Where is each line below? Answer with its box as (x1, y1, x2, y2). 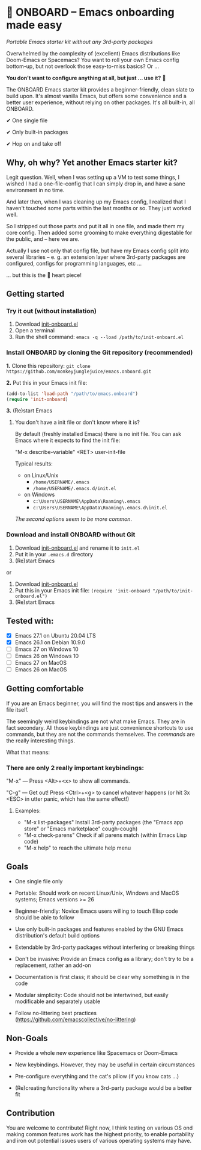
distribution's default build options (14, 931, 100, 939)
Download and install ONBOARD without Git (6, 530, 136, 539)
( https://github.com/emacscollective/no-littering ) (14, 1016, 136, 1023)
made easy (6, 18, 62, 32)
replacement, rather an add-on (14, 962, 91, 969)
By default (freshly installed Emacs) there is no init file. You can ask (14, 430, 182, 438)
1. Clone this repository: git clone (6, 362, 91, 369)
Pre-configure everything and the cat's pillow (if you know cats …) (14, 1072, 179, 1080)
